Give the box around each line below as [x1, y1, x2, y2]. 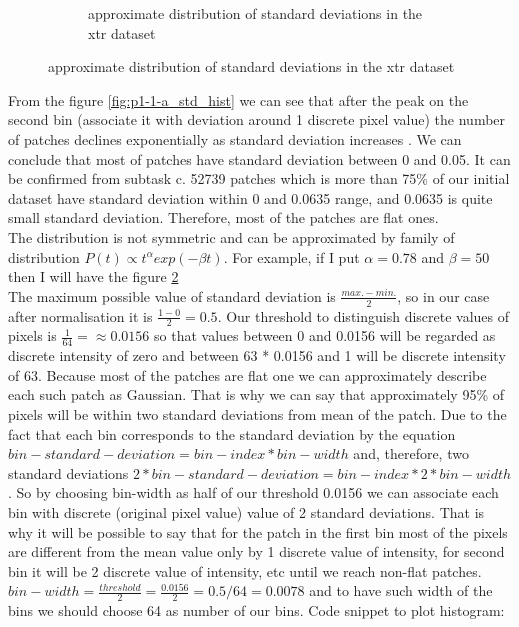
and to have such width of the [309, 580, 493, 601]
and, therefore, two [353, 443, 469, 464]
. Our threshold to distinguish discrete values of [217, 305, 510, 326]
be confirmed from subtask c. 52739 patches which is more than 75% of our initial [8, 168, 510, 189]
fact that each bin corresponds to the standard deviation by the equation [8, 423, 456, 444]
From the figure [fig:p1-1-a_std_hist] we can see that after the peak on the [8, 89, 469, 110]
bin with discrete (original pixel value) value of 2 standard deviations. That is [8, 501, 485, 522]
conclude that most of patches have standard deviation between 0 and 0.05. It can [8, 148, 511, 169]
